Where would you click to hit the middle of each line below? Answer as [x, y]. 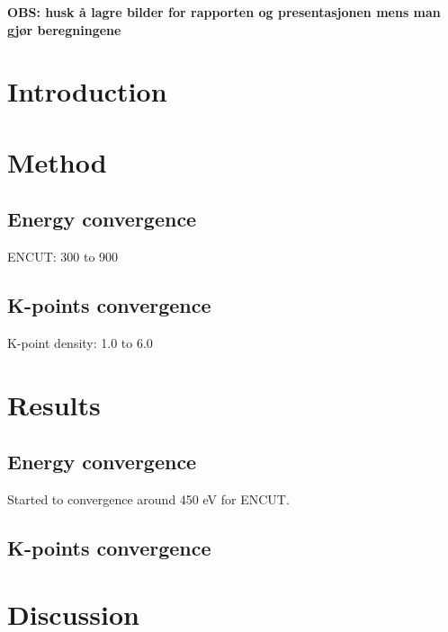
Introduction [87, 91]
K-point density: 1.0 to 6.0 [80, 342]
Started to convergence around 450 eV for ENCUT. [148, 499]
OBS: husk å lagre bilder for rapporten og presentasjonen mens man [224, 12]
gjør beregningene [64, 29]
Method [57, 161]
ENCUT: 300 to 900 [63, 257]
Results [54, 404]
